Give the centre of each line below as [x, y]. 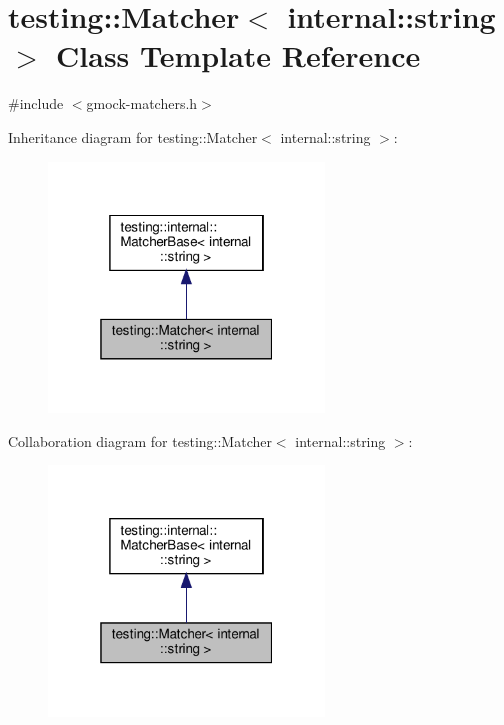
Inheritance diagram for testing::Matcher [133, 136]
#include [36, 103]
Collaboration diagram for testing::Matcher [140, 440]
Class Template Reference [238, 55]
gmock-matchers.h [142, 103]
